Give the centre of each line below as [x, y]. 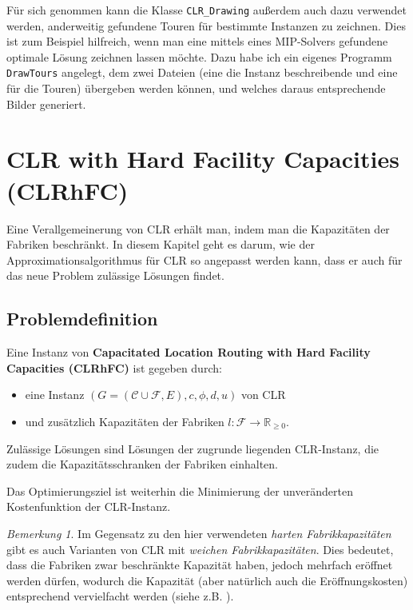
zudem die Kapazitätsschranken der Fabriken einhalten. [142, 464]
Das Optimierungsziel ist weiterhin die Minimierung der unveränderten [180, 490]
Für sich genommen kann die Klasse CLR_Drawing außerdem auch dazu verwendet [206, 10]
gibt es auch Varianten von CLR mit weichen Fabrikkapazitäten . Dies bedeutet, [200, 549]
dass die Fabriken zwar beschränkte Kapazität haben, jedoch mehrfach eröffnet [200, 565]
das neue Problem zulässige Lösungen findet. [115, 275]
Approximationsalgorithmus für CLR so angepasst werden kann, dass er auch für [205, 259]
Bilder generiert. [46, 104]
